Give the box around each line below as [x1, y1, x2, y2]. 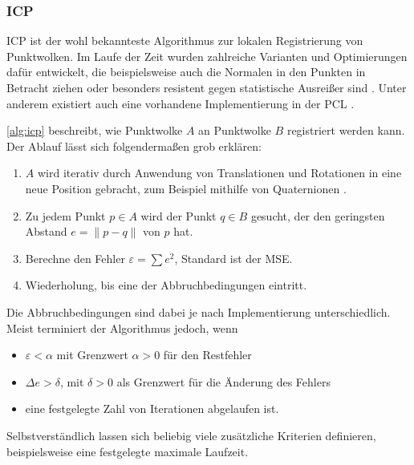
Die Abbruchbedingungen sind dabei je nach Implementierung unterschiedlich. [6, 303, 391, 320]
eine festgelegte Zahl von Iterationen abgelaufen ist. [25, 400, 279, 417]
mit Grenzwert [56, 346, 128, 363]
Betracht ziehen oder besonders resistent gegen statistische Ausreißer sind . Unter [6, 79, 407, 95]
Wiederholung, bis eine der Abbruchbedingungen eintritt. [25, 277, 307, 293]
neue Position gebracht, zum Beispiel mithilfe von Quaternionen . [25, 180, 347, 196]
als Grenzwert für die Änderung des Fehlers [116, 373, 331, 390]
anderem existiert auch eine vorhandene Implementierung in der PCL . [6, 95, 355, 111]
